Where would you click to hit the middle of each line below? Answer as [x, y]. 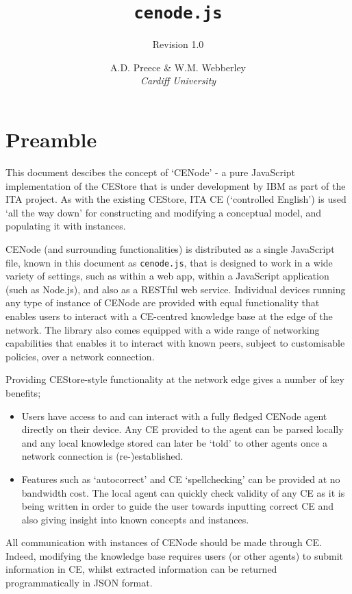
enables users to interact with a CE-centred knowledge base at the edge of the [169, 315]
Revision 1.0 [178, 44]
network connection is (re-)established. [102, 456]
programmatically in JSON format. [79, 583]
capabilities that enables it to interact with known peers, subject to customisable [175, 343]
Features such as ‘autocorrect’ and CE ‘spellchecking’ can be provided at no [181, 479]
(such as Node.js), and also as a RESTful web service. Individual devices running [176, 289]
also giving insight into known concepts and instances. [135, 519]
